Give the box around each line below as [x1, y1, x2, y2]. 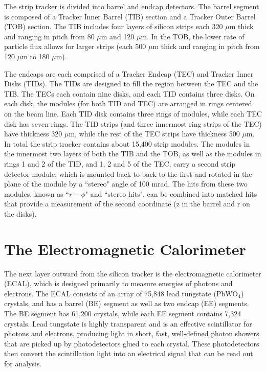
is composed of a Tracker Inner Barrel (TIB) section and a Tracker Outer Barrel [4, 11, 256, 21]
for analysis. [4, 358, 42, 368]
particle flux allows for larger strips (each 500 [4, 41, 146, 52]
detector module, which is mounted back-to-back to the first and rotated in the [4, 168, 252, 179]
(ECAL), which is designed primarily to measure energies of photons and [4, 278, 233, 289]
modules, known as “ [4, 188, 69, 199]
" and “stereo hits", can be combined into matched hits [85, 188, 257, 199]
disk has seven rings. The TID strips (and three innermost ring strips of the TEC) [4, 118, 262, 129]
